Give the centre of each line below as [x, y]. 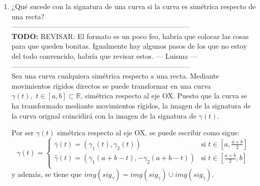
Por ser [23, 133]
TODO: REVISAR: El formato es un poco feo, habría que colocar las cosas [130, 36]
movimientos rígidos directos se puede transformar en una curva [111, 85]
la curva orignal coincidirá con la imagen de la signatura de [104, 115]
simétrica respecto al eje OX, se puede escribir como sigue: [148, 133]
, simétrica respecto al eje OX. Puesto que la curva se [164, 96]
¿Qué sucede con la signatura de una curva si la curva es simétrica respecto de [134, 6]
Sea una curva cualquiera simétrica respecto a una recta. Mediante [115, 76]
